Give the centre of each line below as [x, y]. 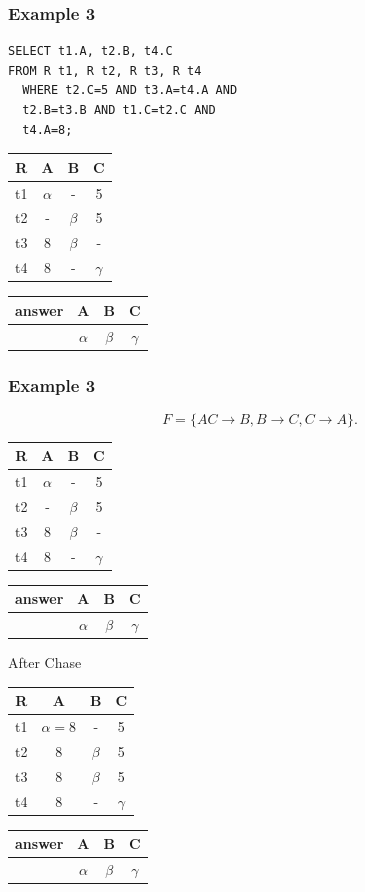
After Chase [45, 662]
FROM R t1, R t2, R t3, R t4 [105, 70]
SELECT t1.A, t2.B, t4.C [90, 51]
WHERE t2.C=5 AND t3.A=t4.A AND [130, 90]
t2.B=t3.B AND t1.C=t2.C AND [119, 110]
